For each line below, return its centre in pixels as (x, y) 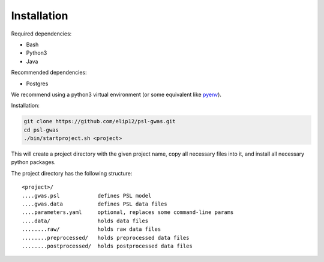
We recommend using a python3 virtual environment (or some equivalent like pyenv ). (116, 94)
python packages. (34, 162)
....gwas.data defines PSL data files (94, 204)
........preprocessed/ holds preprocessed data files (106, 238)
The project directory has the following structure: (72, 173)
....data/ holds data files (85, 221)
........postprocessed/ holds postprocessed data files (107, 246)
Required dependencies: (41, 34)
